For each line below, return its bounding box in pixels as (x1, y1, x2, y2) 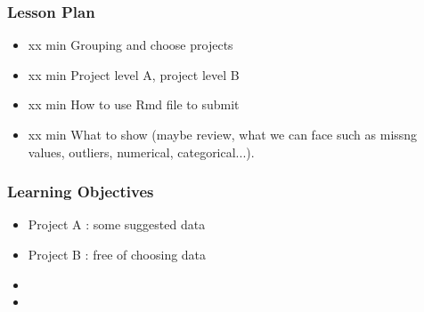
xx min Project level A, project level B (28, 65, 240, 84)
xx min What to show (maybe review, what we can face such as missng (28, 125, 418, 143)
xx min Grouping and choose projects (28, 36, 233, 54)
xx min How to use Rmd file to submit (28, 95, 240, 114)
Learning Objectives (7, 180, 154, 203)
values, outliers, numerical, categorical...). (28, 142, 255, 161)
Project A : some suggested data (28, 215, 206, 234)
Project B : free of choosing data (28, 245, 207, 263)
